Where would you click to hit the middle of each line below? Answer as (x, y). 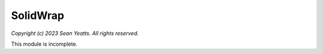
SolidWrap (38, 15)
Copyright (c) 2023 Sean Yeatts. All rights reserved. (75, 33)
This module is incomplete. (44, 44)
